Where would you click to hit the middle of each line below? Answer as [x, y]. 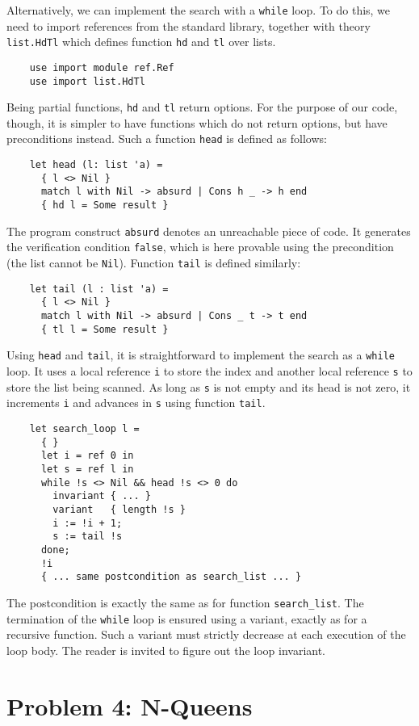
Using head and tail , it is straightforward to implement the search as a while [201, 355]
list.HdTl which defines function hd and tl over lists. [141, 42]
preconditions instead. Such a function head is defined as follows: [167, 138]
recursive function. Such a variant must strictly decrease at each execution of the [206, 634]
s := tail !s [88, 537]
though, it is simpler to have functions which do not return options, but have [197, 122]
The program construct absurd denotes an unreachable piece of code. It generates [209, 231]
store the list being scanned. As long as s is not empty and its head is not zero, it [209, 386]
